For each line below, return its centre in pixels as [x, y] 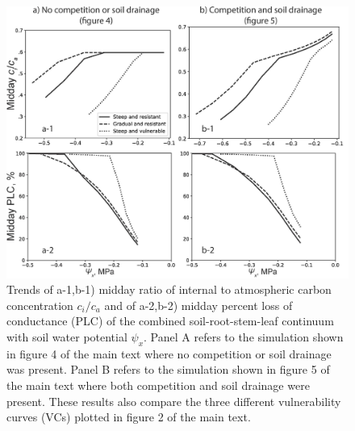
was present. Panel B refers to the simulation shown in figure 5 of [168, 369]
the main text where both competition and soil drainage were [158, 385]
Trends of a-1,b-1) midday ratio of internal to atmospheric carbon [169, 289]
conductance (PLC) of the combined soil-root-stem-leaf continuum [170, 321]
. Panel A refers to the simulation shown [244, 337]
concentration [40, 305]
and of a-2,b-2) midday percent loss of [198, 305]
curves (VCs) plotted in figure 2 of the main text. [129, 417]
